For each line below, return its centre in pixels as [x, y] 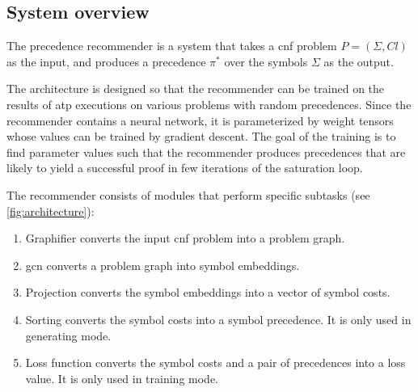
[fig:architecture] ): [51, 211]
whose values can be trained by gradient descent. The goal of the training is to [201, 136]
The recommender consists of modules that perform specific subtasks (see [188, 194]
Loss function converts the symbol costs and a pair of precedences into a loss [215, 362]
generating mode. [68, 335]
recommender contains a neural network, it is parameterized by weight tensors [200, 120]
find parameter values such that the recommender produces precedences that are [206, 152]
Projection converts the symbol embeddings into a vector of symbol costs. [208, 292]
